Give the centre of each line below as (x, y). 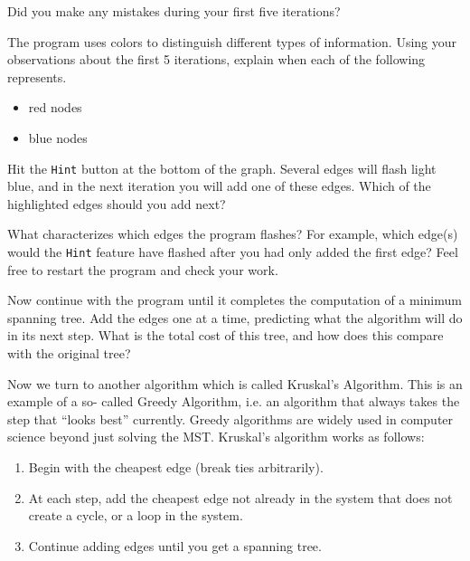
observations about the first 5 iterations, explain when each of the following (216, 59)
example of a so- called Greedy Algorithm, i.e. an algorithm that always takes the (234, 401)
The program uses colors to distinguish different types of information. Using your (232, 41)
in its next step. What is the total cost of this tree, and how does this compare (226, 335)
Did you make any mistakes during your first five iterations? (174, 11)
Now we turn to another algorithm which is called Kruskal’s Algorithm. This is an (235, 383)
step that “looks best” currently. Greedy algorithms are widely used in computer (230, 418)
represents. (37, 76)
